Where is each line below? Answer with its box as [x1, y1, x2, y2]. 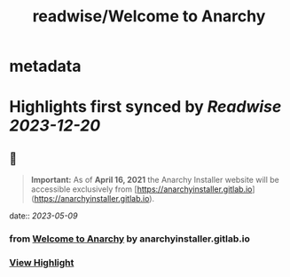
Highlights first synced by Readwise [9, 97, 282, 117]
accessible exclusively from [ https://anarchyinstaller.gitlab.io [30, 184, 253, 194]
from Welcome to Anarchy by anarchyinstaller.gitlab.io [9, 233, 250, 245]
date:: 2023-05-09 [9, 210, 78, 221]
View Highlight [9, 257, 74, 269]
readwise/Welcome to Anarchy [32, 6, 266, 27]
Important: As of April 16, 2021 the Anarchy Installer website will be [30, 175, 279, 186]
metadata [9, 56, 82, 76]
